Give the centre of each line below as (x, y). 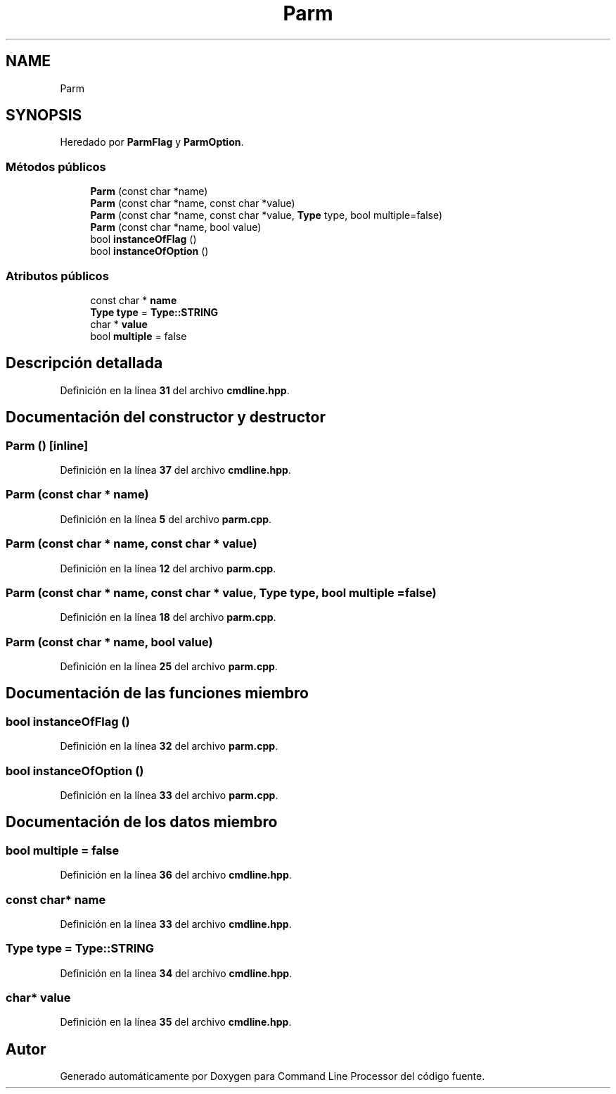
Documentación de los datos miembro (142, 822)
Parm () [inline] (47, 445)
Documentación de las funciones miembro (157, 693)
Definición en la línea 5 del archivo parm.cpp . (166, 519)
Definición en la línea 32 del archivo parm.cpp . (169, 746)
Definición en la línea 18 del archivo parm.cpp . (168, 617)
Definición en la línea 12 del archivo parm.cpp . (168, 568)
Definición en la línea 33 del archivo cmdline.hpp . (176, 924)
